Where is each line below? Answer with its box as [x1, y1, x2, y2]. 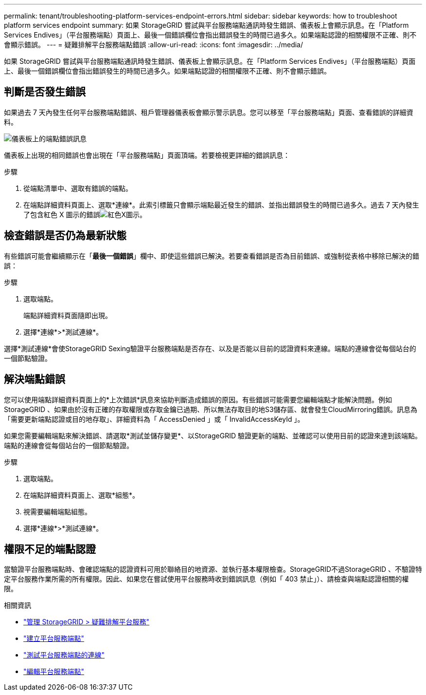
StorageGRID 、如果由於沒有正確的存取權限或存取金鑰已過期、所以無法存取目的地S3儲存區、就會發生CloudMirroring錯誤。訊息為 [4, 405, 418, 413]
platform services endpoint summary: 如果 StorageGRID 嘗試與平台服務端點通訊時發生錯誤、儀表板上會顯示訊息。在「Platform [4, 21, 409, 29]
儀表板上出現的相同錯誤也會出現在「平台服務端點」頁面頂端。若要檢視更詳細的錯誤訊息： [4, 150, 290, 159]
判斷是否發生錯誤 [4, 86, 86, 98]
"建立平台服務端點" [23, 634, 85, 643]
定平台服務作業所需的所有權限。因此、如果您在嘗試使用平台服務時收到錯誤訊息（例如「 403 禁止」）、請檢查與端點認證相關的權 [4, 575, 409, 583]
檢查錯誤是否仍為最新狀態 [4, 229, 126, 242]
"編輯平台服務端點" [23, 667, 85, 676]
